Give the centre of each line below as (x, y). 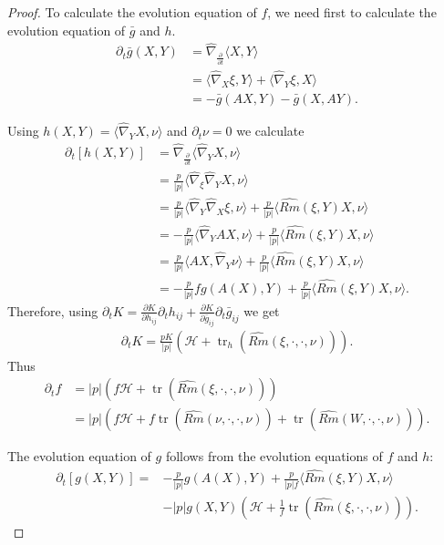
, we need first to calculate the (352, 12)
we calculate (270, 131)
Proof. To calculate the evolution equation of (132, 12)
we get (262, 310)
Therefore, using (53, 310)
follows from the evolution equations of (274, 456)
